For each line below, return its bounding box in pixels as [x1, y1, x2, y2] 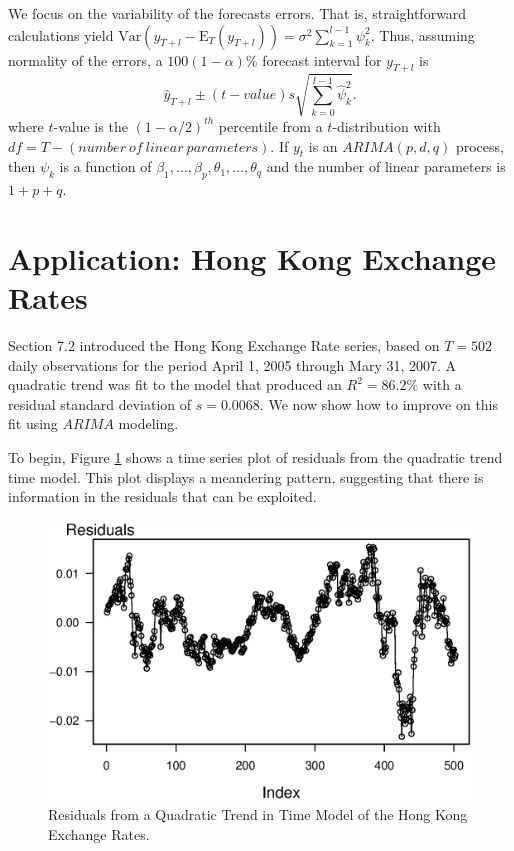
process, [455, 135, 504, 156]
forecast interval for [262, 49, 382, 70]
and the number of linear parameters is [266, 156, 506, 177]
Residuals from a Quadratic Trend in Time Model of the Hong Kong [48, 804, 468, 825]
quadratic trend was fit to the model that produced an [8, 374, 342, 395]
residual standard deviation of [8, 393, 192, 414]
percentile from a [218, 115, 323, 136]
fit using [8, 413, 58, 434]
